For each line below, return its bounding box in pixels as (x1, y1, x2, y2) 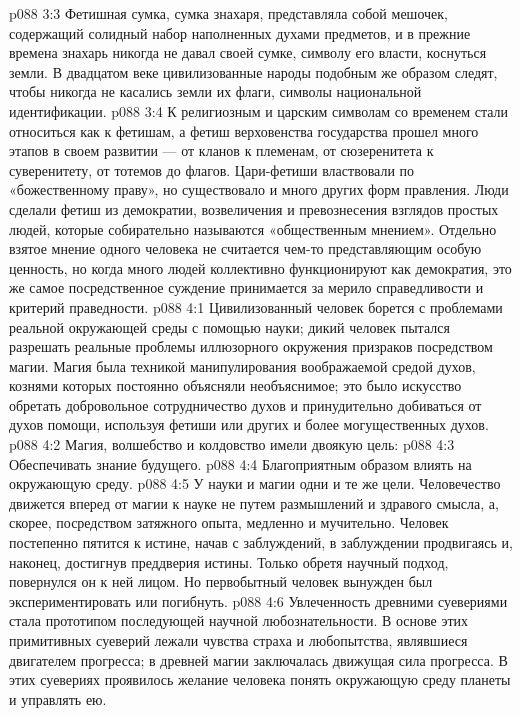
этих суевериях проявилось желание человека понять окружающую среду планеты (9, 669, 511, 690)
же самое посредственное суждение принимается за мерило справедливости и (9, 277, 484, 298)
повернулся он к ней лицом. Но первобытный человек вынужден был (9, 571, 433, 592)
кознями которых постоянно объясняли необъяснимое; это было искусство (9, 375, 462, 396)
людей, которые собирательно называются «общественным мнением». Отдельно (9, 218, 497, 239)
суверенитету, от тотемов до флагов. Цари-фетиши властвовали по (9, 159, 415, 180)
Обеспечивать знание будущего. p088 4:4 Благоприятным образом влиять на (9, 453, 472, 474)
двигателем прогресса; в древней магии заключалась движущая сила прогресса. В (9, 649, 508, 670)
